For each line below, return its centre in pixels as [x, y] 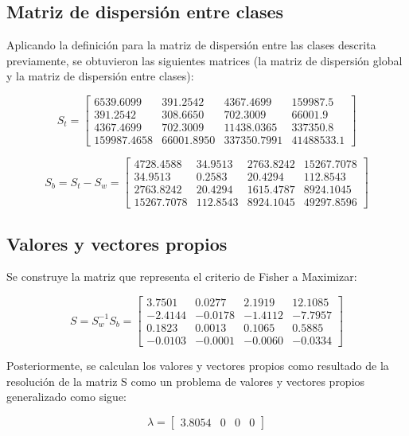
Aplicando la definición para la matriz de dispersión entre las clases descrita [191, 45]
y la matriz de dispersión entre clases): [100, 76]
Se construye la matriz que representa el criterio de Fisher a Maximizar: [182, 276]
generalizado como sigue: [66, 397]
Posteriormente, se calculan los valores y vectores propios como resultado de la [198, 366]
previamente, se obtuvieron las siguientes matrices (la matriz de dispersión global [204, 60]
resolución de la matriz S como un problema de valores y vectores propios [186, 381]
